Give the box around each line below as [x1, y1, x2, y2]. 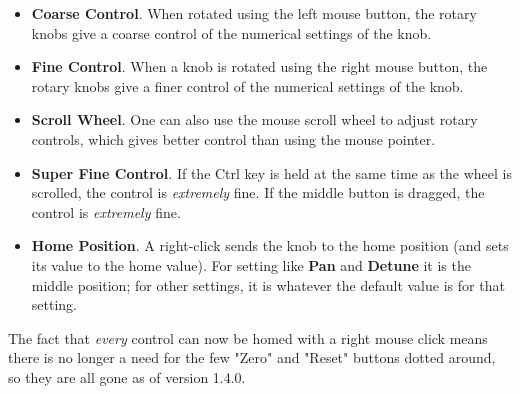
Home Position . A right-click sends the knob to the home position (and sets [31, 235, 509, 256]
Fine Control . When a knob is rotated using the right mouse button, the [31, 56, 488, 77]
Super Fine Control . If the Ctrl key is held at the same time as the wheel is [31, 162, 513, 183]
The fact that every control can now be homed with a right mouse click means [8, 327, 488, 348]
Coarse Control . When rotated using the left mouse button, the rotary [31, 3, 477, 23]
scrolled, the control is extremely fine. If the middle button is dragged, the [31, 182, 485, 203]
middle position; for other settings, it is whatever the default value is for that [31, 274, 505, 295]
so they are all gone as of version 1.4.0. [8, 366, 246, 387]
